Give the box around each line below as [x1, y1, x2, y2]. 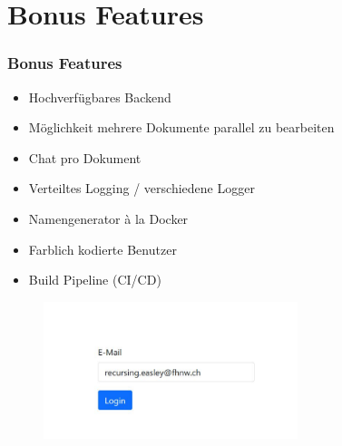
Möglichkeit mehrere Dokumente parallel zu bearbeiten [28, 118, 335, 137]
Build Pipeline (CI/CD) [28, 270, 161, 289]
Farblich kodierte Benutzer [28, 239, 177, 258]
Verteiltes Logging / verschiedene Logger [28, 179, 255, 198]
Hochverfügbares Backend [28, 87, 171, 106]
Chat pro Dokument [28, 148, 142, 167]
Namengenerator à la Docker [28, 208, 189, 228]
